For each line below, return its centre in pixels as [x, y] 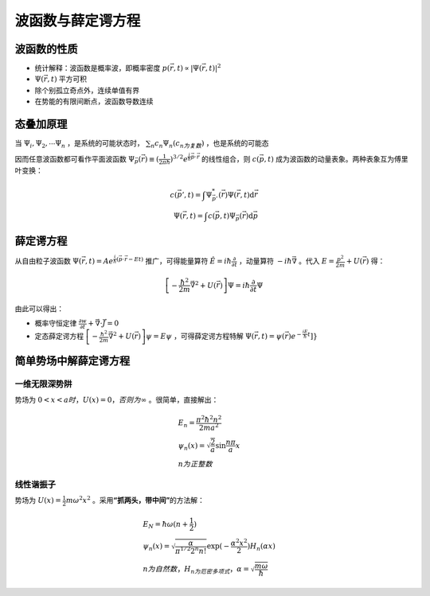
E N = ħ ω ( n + [166, 525]
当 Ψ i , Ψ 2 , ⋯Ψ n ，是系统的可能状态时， [80, 144]
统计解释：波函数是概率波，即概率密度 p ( [102, 68]
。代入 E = [317, 261]
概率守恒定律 [56, 323]
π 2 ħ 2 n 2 [209, 419]
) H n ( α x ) [262, 547]
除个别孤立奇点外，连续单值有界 [87, 90]
